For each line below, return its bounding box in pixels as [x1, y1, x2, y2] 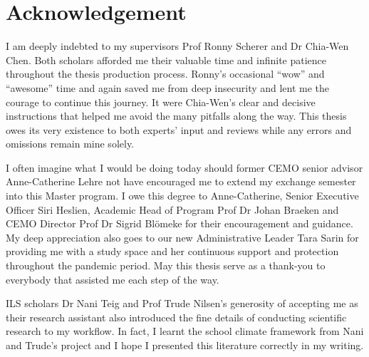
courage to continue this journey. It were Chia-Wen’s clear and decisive [6, 94, 316, 109]
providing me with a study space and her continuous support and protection [6, 244, 339, 259]
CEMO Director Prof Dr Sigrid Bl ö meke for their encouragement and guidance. [6, 216, 353, 231]
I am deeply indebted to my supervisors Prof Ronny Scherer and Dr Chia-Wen [6, 38, 349, 53]
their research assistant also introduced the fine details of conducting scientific [6, 309, 347, 324]
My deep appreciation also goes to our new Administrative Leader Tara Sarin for [6, 229, 359, 244]
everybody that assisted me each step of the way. [6, 271, 219, 286]
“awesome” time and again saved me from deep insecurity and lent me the [6, 80, 330, 95]
